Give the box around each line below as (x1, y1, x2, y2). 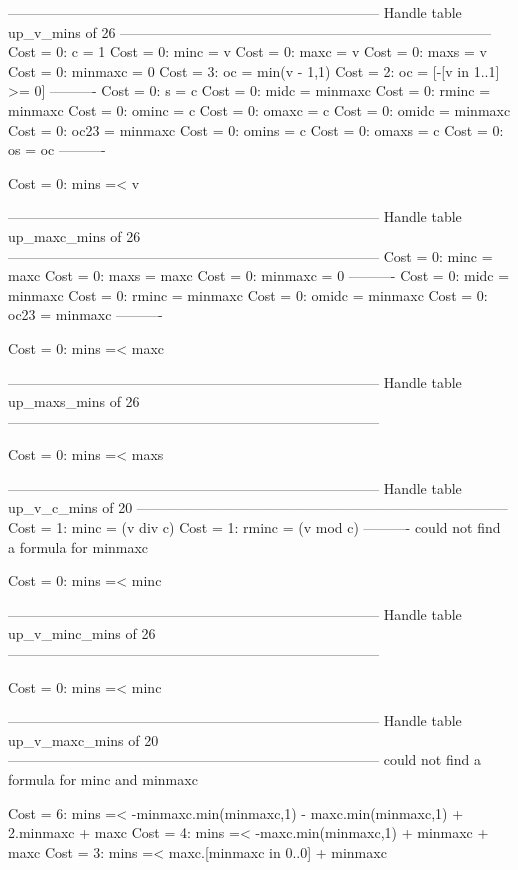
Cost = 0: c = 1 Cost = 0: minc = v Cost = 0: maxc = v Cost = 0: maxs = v (8, 41, 487, 62)
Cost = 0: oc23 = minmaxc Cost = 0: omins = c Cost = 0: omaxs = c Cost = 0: (8, 119, 504, 140)
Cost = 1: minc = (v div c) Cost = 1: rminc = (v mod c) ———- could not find (8, 517, 501, 538)
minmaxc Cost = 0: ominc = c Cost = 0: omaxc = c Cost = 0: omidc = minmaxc (8, 99, 511, 120)
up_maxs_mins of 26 (8, 391, 140, 412)
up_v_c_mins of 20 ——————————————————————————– (8, 497, 508, 518)
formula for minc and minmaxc (8, 769, 198, 789)
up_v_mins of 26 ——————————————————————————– (8, 21, 492, 42)
